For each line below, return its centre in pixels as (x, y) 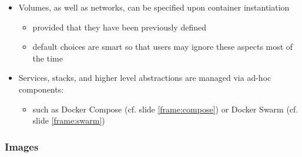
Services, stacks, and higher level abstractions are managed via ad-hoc (145, 78)
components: (41, 89)
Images (22, 146)
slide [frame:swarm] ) (69, 120)
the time (48, 58)
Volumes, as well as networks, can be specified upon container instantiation (154, 7)
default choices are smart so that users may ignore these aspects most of (163, 47)
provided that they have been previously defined (119, 27)
